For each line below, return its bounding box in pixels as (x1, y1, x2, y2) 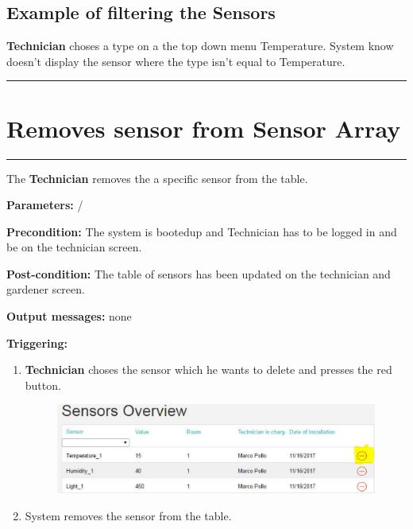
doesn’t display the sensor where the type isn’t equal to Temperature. (6, 53, 345, 69)
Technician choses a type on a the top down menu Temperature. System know (6, 37, 394, 54)
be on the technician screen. (6, 239, 142, 255)
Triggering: (6, 334, 68, 351)
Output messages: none (6, 308, 132, 325)
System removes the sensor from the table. (25, 507, 232, 523)
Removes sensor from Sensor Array (6, 111, 401, 144)
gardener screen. (6, 281, 85, 298)
